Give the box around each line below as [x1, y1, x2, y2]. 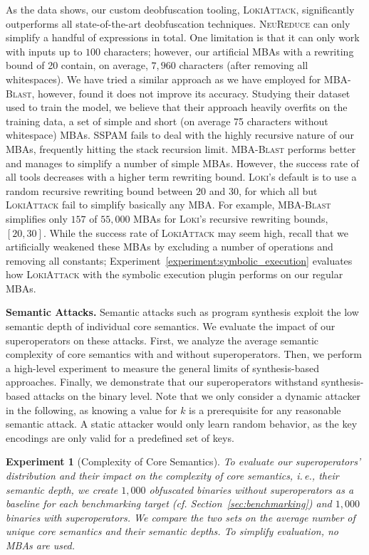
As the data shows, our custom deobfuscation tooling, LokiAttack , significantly [6, 2, 355, 16]
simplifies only [6, 211, 68, 226]
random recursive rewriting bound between [6, 183, 193, 198]
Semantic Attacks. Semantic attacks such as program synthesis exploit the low [6, 305, 359, 319]
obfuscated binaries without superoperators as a [149, 482, 354, 497]
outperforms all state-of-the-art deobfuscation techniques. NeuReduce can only [6, 16, 350, 31]
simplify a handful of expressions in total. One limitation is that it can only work [6, 30, 360, 45]
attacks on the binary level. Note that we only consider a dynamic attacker [33, 388, 361, 403]
